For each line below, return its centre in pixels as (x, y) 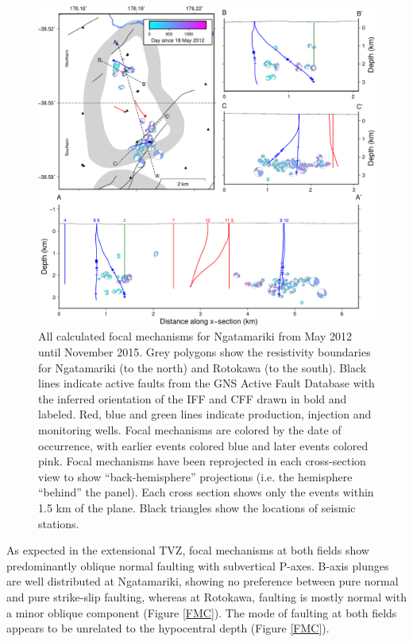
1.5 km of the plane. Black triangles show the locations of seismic (197, 507)
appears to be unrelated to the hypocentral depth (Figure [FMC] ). (168, 628)
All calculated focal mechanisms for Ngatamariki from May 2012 (195, 336)
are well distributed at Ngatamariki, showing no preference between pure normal (203, 581)
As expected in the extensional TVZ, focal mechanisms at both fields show (188, 550)
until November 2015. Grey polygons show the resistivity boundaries (205, 352)
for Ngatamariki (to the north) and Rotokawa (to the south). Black (203, 367)
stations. (59, 523)
